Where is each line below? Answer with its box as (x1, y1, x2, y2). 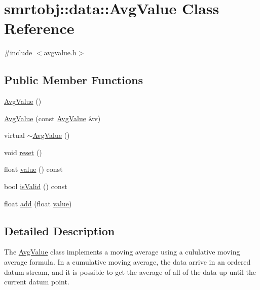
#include (4, 47, 32, 58)
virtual (4, 130, 25, 140)
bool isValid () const (4, 181, 67, 192)
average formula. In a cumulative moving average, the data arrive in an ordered (4, 257, 251, 267)
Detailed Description (4, 223, 115, 238)
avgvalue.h (44, 47, 77, 58)
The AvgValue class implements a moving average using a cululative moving (4, 246, 240, 257)
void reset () (4, 147, 42, 157)
